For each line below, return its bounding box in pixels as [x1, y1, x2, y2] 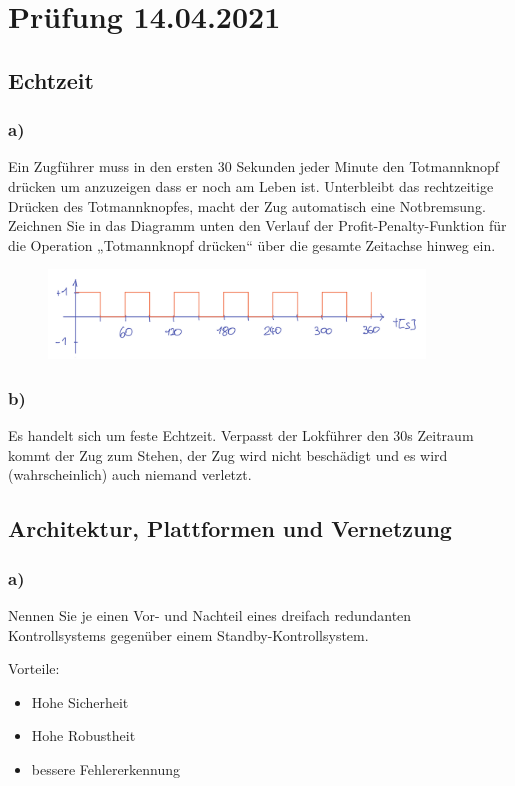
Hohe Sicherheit [31, 691, 129, 712]
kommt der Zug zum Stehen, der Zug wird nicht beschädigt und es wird [8, 444, 448, 465]
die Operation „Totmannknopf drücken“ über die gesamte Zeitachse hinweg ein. [8, 234, 496, 255]
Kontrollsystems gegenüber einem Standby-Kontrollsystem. [8, 624, 369, 645]
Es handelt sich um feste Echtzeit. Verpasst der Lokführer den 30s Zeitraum [8, 425, 474, 446]
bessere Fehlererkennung [31, 758, 181, 779]
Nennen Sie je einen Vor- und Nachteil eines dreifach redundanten [8, 604, 412, 625]
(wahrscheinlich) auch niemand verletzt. [8, 464, 252, 485]
